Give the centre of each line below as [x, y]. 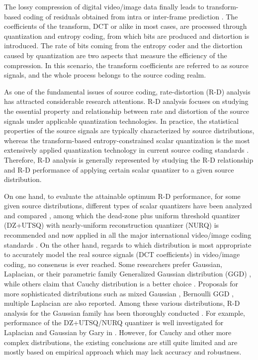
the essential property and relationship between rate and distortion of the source [127, 111]
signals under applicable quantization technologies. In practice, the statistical [121, 121]
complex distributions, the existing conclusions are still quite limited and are [121, 342]
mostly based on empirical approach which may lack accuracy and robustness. [123, 352]
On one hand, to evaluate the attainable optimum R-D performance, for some [122, 196]
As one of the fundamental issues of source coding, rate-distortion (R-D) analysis [127, 91]
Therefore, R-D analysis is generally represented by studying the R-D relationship [129, 159]
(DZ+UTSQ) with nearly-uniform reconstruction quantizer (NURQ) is [112, 225]
